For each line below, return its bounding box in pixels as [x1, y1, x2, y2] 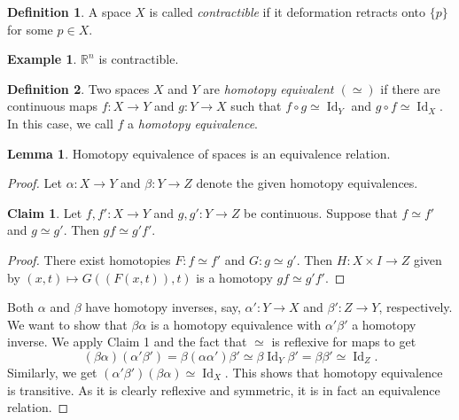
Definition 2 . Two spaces [7, 79, 150, 97]
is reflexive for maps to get [271, 332, 416, 351]
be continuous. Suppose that [244, 203, 398, 222]
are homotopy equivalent [203, 79, 334, 97]
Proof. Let [7, 174, 62, 192]
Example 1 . [7, 50, 77, 68]
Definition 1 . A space [7, 3, 131, 20]
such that [230, 97, 282, 115]
